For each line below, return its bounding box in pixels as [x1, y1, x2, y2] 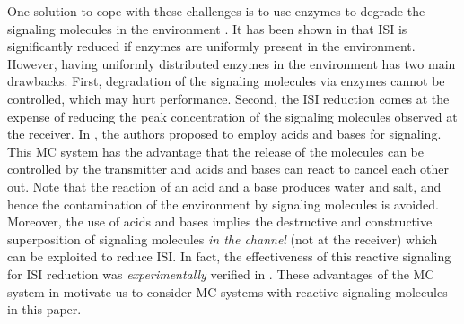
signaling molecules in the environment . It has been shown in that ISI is [7, 19, 407, 38]
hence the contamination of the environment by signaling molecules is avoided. [7, 194, 439, 213]
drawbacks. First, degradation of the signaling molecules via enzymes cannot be [7, 72, 445, 90]
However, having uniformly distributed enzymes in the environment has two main [7, 54, 456, 72]
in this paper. [7, 300, 82, 319]
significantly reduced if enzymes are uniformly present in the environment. [7, 37, 416, 55]
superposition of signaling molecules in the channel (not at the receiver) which [7, 229, 438, 248]
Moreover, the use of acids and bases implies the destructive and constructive [7, 212, 433, 231]
